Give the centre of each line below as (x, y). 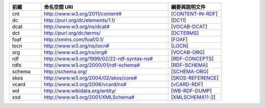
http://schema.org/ (66, 72)
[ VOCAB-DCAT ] (189, 27)
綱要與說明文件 (188, 7)
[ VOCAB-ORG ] (188, 52)
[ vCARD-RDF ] (187, 84)
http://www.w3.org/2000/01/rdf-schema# (92, 65)
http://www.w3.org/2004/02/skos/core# (91, 78)
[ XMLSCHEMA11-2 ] (193, 97)
